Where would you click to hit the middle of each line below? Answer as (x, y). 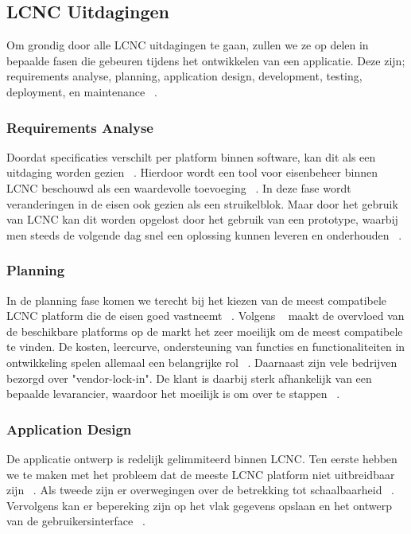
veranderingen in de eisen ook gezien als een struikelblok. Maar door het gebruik (202, 203)
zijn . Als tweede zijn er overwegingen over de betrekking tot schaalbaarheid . (201, 490)
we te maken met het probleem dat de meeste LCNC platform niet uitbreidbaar (201, 474)
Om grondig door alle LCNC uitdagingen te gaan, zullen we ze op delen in (188, 45)
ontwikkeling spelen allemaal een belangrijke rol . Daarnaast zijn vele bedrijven (202, 362)
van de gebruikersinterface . (76, 521)
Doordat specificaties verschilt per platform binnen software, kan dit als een (191, 156)
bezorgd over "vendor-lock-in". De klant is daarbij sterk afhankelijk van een (189, 378)
